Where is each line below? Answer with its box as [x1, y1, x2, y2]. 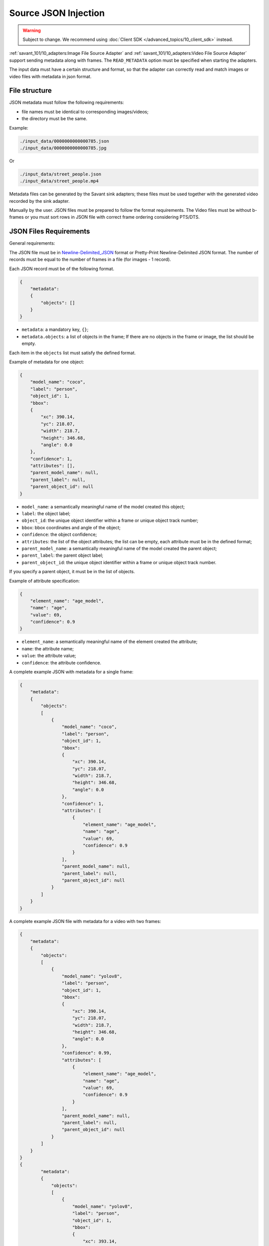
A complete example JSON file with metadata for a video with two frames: [9, 918, 161, 924]
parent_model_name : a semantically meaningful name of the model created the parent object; [21, 545, 217, 551]
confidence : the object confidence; [21, 531, 97, 538]
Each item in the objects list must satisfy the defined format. [9, 349, 136, 356]
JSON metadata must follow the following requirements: [9, 100, 124, 106]
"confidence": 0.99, [61, 1050, 112, 1056]
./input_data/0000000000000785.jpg [19, 145, 107, 151]
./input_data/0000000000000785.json [19, 138, 110, 144]
